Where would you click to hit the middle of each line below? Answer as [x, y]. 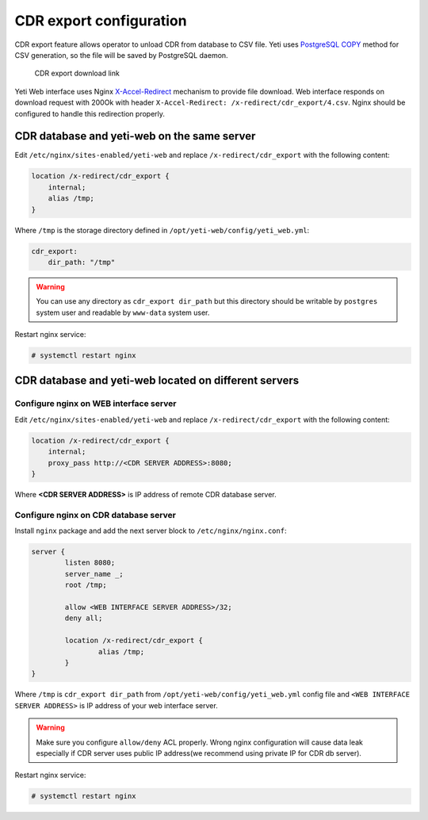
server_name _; [94, 574]
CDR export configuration [101, 21]
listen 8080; [90, 563]
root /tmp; [86, 585]
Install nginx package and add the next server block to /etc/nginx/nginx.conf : [151, 531]
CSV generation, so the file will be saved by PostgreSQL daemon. [122, 55]
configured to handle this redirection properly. [90, 113]
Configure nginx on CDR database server [95, 515]
